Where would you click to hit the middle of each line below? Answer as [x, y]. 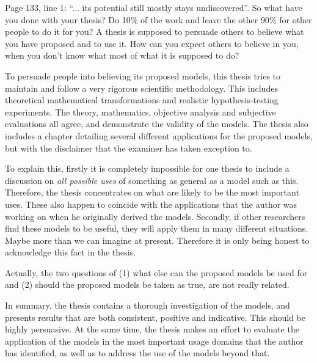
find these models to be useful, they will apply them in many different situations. [157, 228]
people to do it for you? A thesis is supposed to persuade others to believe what [155, 31]
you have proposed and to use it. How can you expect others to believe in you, [152, 43]
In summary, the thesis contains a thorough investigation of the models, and [148, 305]
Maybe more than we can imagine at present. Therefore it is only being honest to [157, 240]
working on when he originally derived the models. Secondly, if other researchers [155, 216]
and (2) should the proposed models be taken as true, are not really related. [147, 284]
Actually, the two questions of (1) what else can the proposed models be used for [156, 272]
